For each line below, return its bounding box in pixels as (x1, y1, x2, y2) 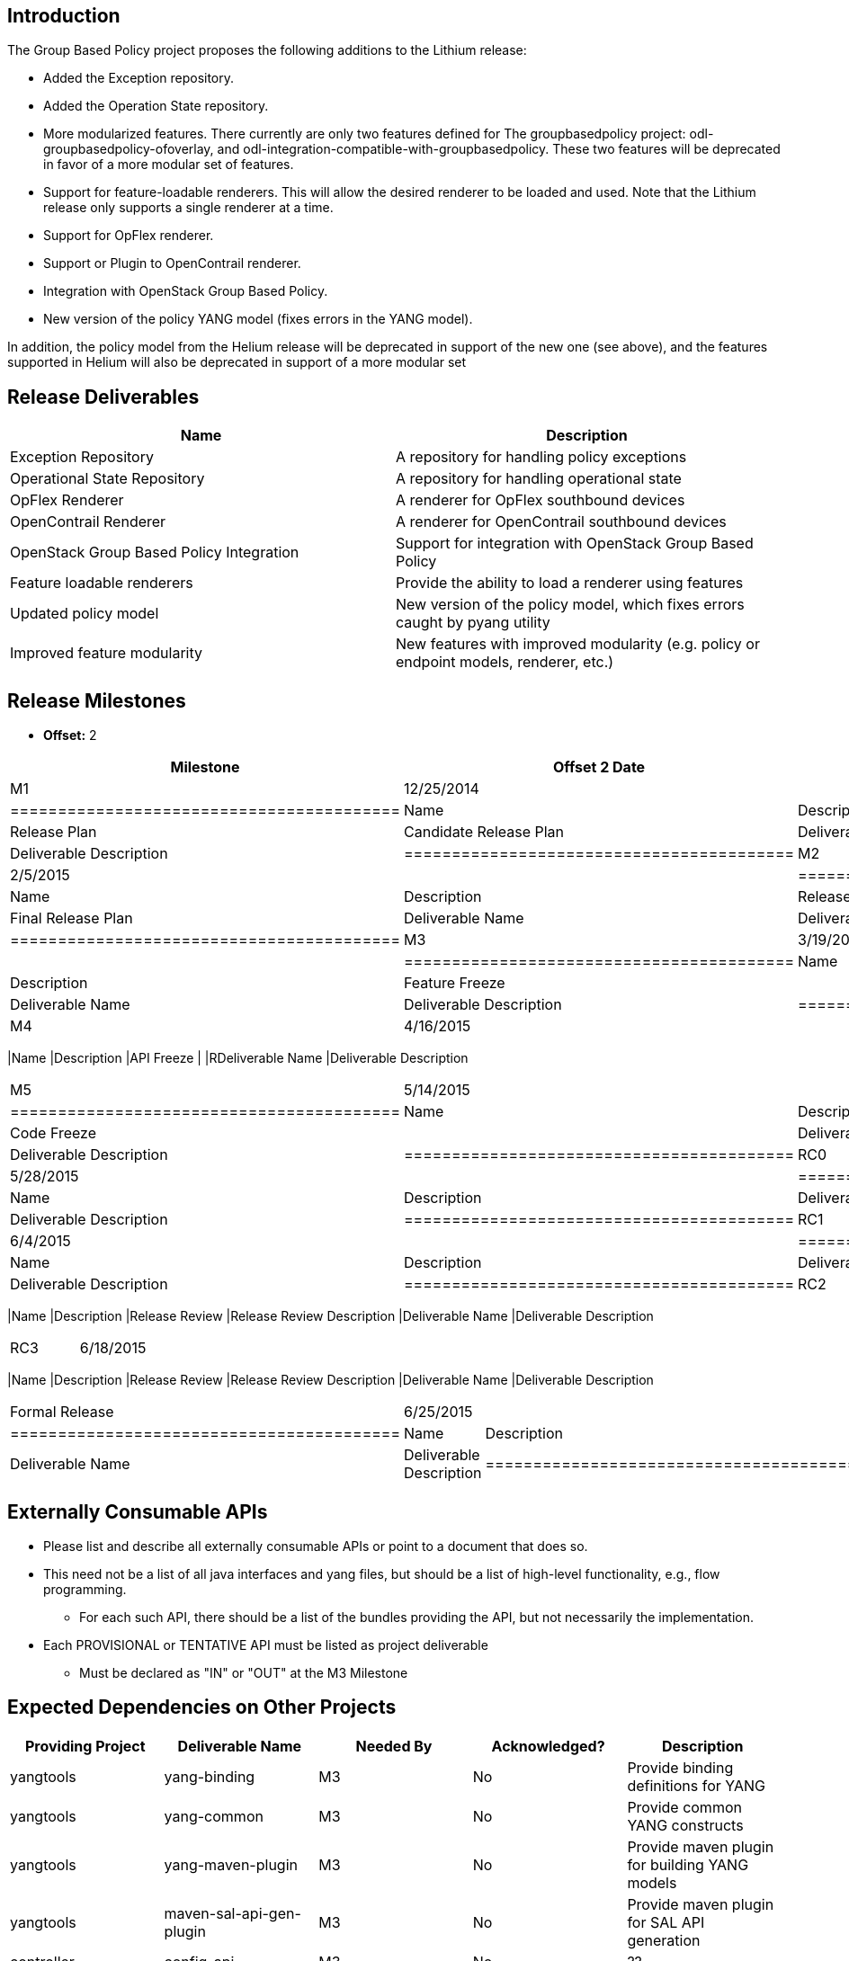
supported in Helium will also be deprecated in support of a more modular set (7, 354, 467, 370)
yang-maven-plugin (164, 1855, 298, 1874)
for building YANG (627, 1855, 749, 1874)
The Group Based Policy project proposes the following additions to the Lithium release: (7, 42, 527, 58)
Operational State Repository (10, 469, 205, 488)
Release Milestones (7, 689, 186, 712)
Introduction (7, 4, 121, 27)
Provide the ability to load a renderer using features (396, 574, 744, 593)
